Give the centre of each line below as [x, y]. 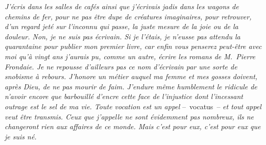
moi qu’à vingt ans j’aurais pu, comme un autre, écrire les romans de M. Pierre [130, 56]
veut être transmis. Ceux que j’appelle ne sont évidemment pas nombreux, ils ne [129, 116]
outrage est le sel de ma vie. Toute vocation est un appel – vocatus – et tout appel [133, 106]
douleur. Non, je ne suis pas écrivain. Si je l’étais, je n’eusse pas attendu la [123, 36]
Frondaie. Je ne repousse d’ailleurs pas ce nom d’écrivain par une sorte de [121, 66]
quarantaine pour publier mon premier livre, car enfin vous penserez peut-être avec [133, 46]
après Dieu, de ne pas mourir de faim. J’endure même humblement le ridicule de [131, 86]
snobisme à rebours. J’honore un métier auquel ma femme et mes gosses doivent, [131, 76]
